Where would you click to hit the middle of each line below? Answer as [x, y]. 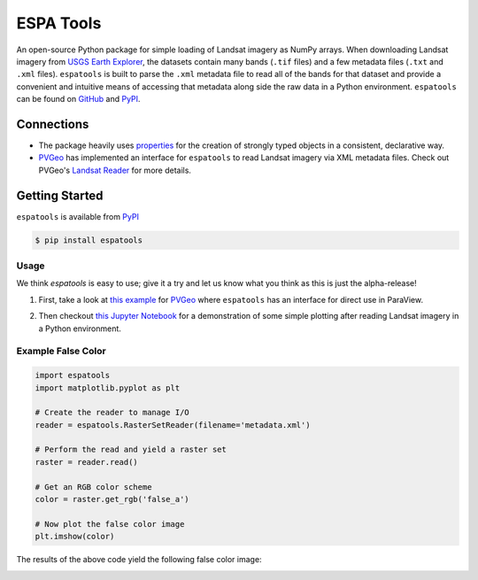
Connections [53, 124]
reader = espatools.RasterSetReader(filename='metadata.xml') [173, 425]
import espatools [73, 375]
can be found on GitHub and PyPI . [78, 99]
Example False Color [61, 352]
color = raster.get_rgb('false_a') [112, 499]
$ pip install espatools [89, 240]
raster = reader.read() [87, 462]
